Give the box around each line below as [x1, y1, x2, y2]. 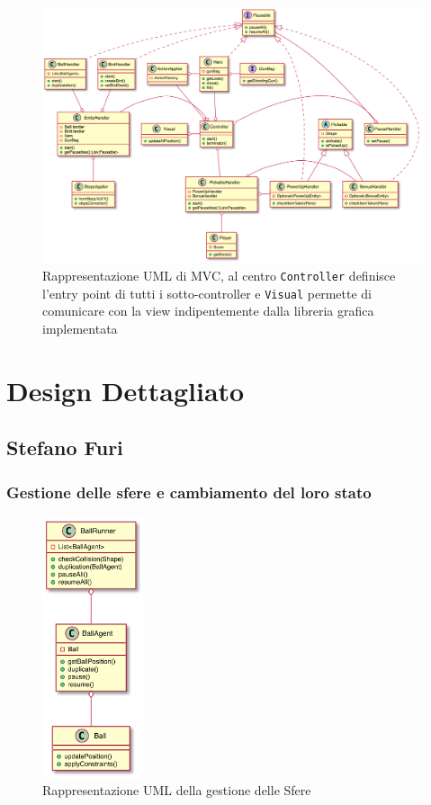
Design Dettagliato [6, 371, 245, 408]
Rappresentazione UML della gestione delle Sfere [42, 781, 311, 800]
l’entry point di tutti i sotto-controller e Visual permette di [42, 283, 372, 302]
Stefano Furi [6, 434, 123, 461]
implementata [42, 318, 118, 337]
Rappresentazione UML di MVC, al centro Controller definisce [42, 266, 396, 285]
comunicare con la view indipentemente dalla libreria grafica [42, 301, 374, 320]
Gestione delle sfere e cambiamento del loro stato [6, 480, 372, 503]
